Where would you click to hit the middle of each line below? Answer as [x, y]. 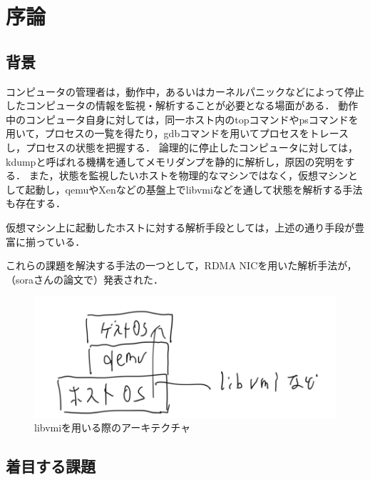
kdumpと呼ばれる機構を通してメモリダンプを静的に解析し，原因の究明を [175, 161]
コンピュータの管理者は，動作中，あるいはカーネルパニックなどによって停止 [185, 91]
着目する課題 [51, 466]
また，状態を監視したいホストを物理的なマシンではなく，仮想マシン [188, 175]
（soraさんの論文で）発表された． [85, 279]
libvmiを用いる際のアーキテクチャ [113, 427]
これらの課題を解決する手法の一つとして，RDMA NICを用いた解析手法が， [181, 265]
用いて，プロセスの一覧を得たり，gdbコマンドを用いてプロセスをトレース [178, 133]
